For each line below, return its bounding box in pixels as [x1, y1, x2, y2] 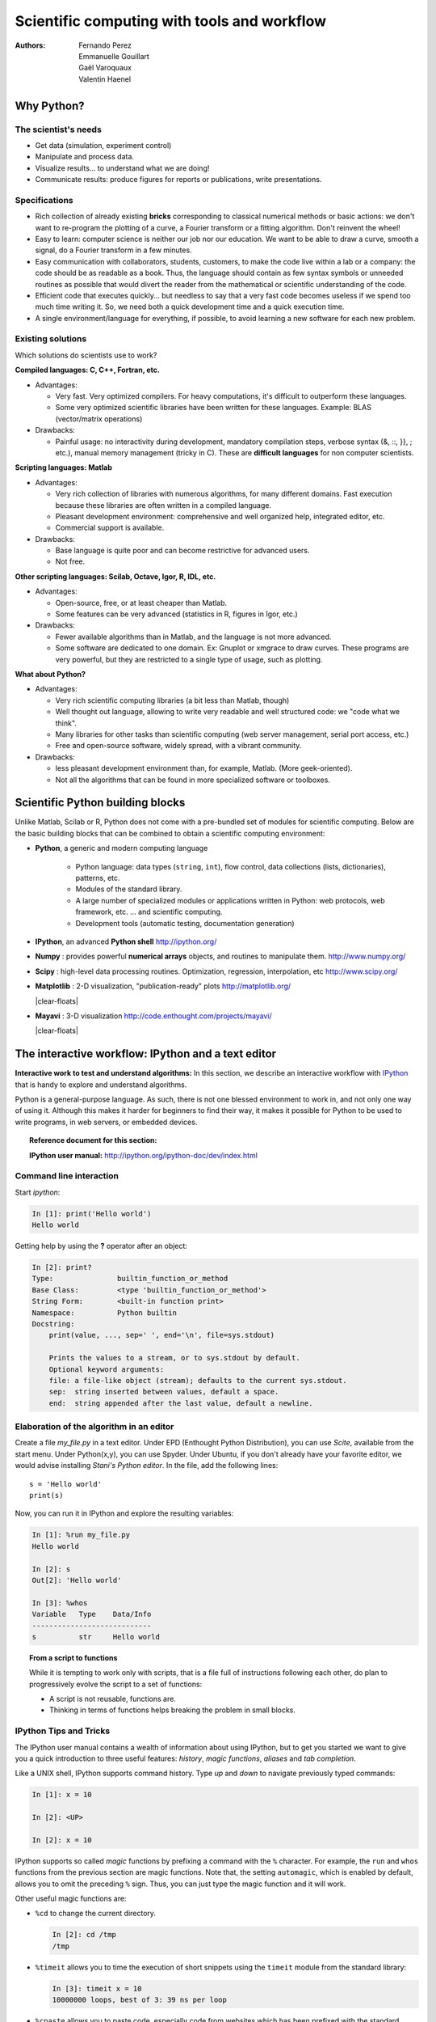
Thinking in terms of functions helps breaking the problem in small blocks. [49, 1705, 296, 1715]
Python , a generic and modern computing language [35, 844, 208, 853]
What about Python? [15, 670, 86, 679]
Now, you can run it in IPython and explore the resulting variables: [15, 1508, 234, 1518]
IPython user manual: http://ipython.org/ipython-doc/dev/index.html [29, 1150, 258, 1160]
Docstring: [31, 1319, 75, 1328]
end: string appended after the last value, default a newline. [48, 1398, 313, 1407]
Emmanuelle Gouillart [78, 51, 149, 61]
